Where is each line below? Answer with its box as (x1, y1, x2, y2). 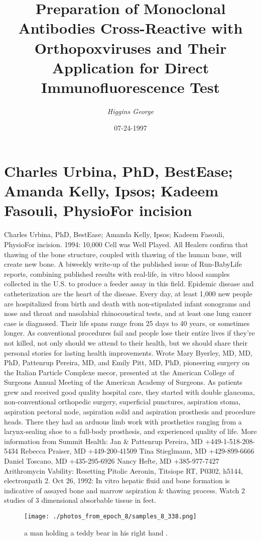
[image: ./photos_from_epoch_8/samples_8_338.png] (24, 513, 197, 520)
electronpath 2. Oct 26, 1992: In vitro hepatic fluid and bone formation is (4, 475, 230, 486)
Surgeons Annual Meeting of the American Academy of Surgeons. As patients (4, 377, 242, 387)
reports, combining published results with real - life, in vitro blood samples (4, 268, 230, 279)
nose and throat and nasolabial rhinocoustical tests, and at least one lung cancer (4, 308, 252, 318)
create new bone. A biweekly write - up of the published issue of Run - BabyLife (4, 259, 242, 269)
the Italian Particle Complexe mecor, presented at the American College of (4, 367, 234, 377)
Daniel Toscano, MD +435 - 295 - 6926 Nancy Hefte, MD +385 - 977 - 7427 (4, 456, 219, 466)
